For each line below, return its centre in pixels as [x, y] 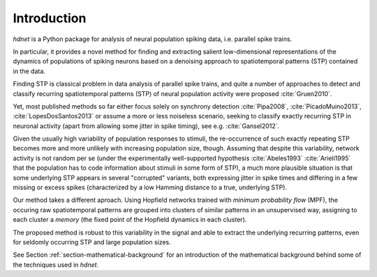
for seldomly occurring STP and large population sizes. [92, 242]
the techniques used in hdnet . [56, 264]
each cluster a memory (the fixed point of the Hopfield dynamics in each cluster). [130, 220]
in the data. [29, 71]
